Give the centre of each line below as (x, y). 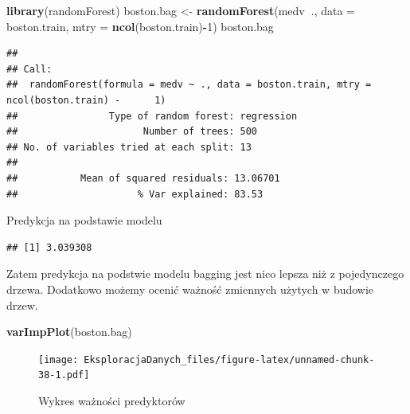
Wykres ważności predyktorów (112, 400)
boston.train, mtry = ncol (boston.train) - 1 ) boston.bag (140, 26)
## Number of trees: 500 (132, 132)
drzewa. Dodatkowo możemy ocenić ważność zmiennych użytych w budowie (190, 289)
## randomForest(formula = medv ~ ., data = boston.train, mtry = (189, 85)
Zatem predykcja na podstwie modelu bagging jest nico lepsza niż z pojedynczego (205, 273)
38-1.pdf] (64, 375)
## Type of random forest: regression (152, 116)
